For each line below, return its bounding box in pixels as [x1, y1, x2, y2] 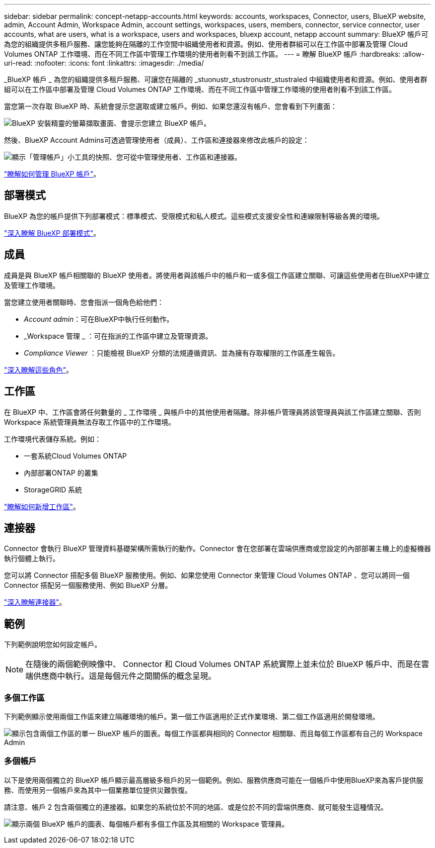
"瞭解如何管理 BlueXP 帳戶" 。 [4, 170, 101, 178]
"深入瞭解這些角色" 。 [4, 365, 73, 374]
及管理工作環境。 [4, 281, 60, 289]
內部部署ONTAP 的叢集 [24, 468, 98, 477]
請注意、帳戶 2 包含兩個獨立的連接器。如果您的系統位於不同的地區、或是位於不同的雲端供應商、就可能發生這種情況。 [4, 802, 388, 811]
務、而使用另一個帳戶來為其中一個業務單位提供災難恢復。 [4, 785, 192, 794]
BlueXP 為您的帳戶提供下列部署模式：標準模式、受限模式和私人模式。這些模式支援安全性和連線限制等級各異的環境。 [4, 211, 384, 220]
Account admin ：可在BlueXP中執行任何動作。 [24, 314, 174, 323]
